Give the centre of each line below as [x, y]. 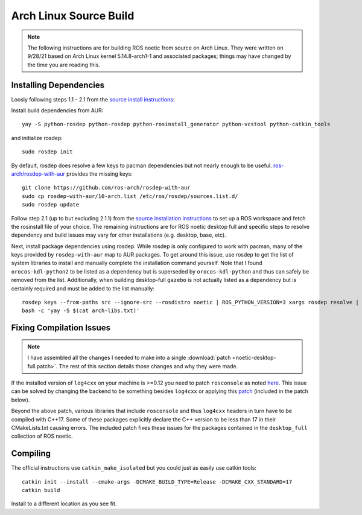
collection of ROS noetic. [42, 436]
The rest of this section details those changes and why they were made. [148, 366]
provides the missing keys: [100, 174]
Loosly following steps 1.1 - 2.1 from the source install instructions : [93, 99]
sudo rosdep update [51, 205]
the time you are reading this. [64, 65]
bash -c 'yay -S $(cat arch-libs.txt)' [81, 311]
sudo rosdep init [47, 152]
